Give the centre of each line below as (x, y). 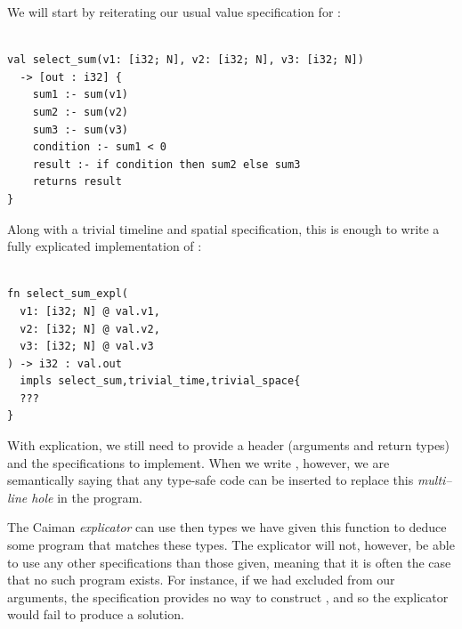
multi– (434, 480)
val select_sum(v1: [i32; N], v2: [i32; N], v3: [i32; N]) (186, 60)
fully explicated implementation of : (105, 246)
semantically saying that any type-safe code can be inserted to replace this (211, 480)
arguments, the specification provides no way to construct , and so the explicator (228, 597)
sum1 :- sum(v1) (81, 95)
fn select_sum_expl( (68, 294)
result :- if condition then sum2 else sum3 (166, 164)
